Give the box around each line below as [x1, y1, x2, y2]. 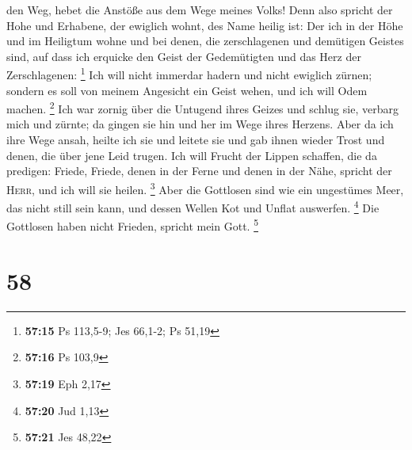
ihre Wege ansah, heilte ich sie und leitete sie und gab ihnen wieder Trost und [6, 132, 385, 148]
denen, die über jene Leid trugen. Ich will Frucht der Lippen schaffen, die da [6, 147, 377, 163]
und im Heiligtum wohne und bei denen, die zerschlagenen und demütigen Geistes [6, 32, 404, 49]
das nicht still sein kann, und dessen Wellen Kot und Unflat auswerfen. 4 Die [6, 197, 380, 215]
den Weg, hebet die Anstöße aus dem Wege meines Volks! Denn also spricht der [6, 2, 393, 17]
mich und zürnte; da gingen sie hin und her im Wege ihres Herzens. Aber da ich [6, 116, 394, 132]
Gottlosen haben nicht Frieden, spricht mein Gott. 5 [6, 215, 258, 234]
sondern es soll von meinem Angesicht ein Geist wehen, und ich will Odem [6, 82, 368, 98]
